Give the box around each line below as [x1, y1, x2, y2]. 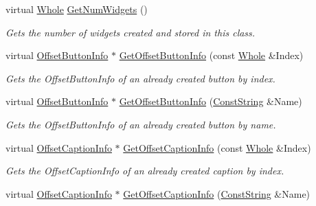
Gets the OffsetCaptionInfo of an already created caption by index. [5, 163, 284, 178]
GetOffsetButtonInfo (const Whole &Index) [119, 48, 304, 62]
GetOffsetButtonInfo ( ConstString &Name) [119, 94, 302, 108]
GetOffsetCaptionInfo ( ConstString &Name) [123, 186, 311, 201]
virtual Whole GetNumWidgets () [5, 2, 148, 16]
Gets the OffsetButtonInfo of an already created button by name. [5, 117, 276, 131]
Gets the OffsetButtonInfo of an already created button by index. [5, 71, 275, 85]
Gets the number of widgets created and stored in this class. [5, 25, 256, 39]
